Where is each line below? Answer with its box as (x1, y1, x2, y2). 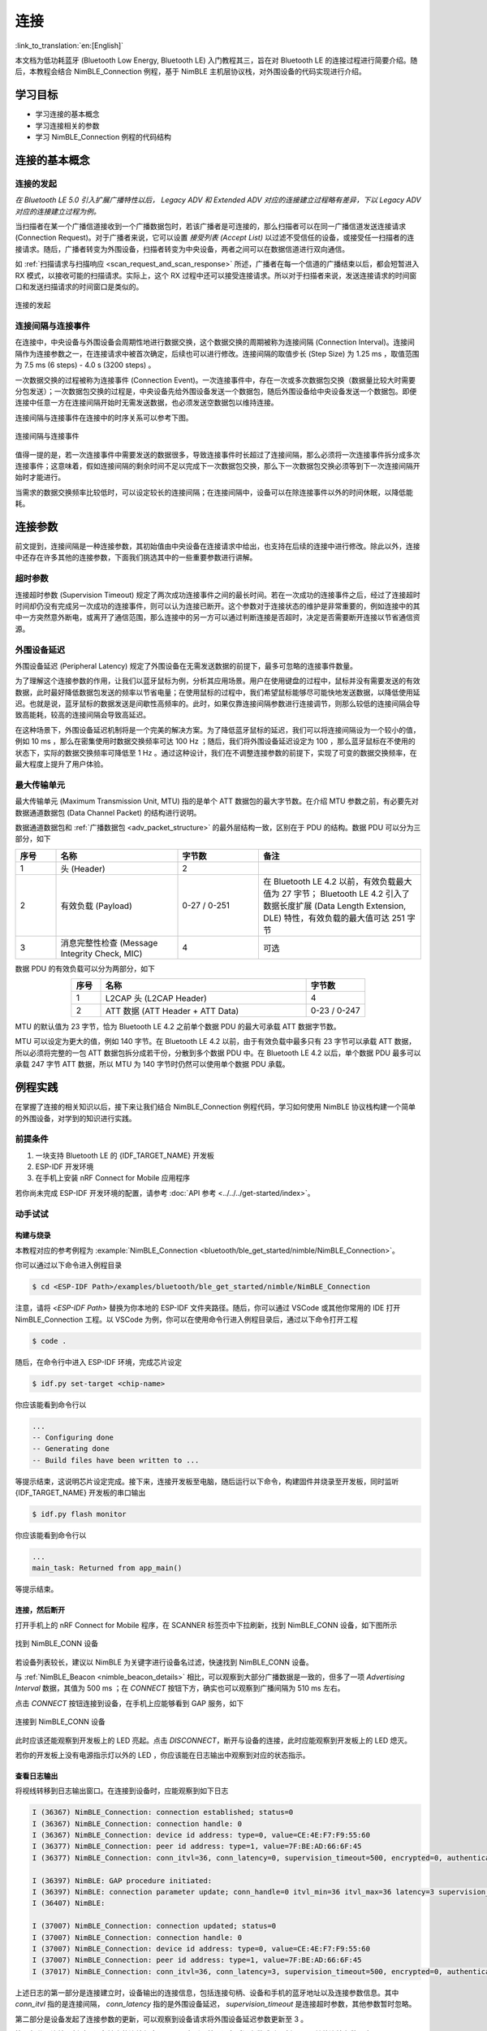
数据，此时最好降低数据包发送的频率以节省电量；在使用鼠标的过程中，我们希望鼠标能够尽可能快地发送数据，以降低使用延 (15, 687, 420, 697)
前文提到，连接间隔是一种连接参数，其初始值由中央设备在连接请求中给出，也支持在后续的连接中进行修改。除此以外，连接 (15, 541, 420, 552)
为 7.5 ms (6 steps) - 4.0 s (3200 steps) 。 (15, 360, 156, 370)
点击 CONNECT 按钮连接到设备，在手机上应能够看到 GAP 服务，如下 (15, 1698, 244, 1708)
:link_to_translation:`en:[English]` (15, 41, 124, 50)
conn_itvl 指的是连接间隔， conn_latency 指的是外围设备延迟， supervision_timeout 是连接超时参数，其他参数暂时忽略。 (15, 1999, 416, 2009)
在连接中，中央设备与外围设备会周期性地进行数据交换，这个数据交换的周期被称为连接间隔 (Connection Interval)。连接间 (15, 337, 416, 347)
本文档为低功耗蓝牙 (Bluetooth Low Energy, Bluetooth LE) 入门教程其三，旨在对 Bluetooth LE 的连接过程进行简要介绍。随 (15, 55, 418, 65)
